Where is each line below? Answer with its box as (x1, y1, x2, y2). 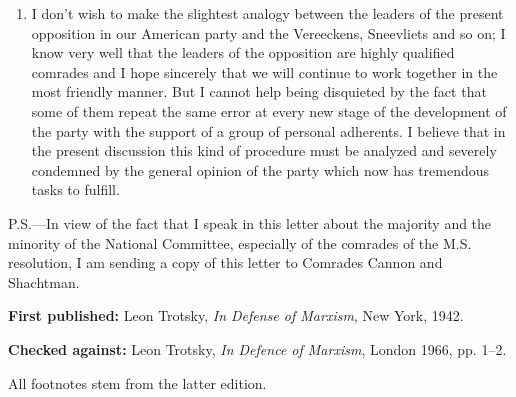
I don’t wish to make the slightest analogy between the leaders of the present (31, 3, 504, 23)
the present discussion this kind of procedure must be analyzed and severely (31, 140, 497, 161)
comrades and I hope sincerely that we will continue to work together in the (31, 61, 498, 82)
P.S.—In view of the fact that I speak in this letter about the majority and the (8, 212, 492, 233)
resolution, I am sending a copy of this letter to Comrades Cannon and (8, 252, 443, 273)
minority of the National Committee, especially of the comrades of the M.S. (8, 232, 472, 253)
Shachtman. (8, 271, 80, 292)
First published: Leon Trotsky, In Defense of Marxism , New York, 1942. (8, 305, 464, 326)
